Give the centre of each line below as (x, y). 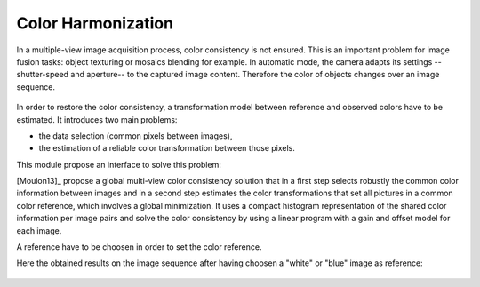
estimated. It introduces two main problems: (97, 119)
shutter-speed (43, 75)
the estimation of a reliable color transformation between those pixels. (167, 148)
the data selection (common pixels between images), (136, 136)
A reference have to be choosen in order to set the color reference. (139, 247)
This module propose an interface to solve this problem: (119, 164)
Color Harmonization (95, 23)
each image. (39, 230)
